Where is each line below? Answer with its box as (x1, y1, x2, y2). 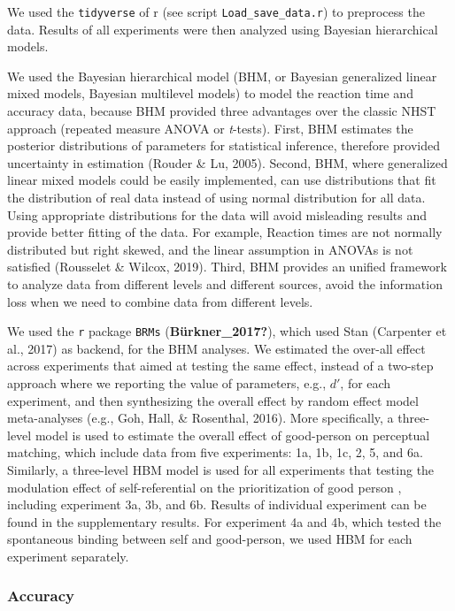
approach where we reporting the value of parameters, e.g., (7, 374, 327, 392)
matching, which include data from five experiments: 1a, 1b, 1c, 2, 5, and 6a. (7, 443, 423, 462)
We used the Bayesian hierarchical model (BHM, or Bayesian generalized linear (7, 66, 437, 85)
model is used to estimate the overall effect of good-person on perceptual (35, 425, 430, 444)
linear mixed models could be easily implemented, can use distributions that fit (7, 171, 436, 189)
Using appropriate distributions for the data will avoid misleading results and (7, 205, 427, 224)
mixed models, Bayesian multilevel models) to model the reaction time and (7, 84, 413, 103)
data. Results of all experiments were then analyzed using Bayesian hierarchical (7, 19, 438, 38)
